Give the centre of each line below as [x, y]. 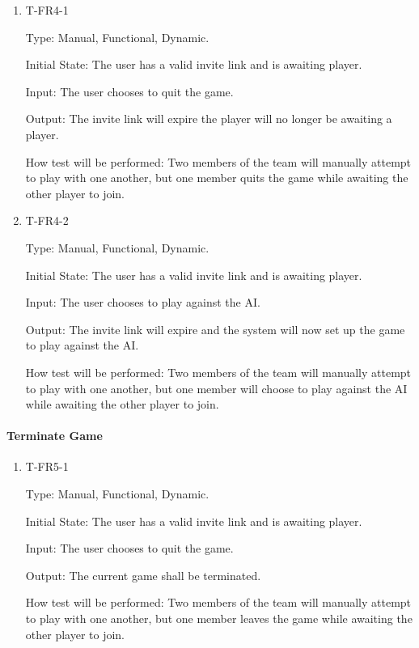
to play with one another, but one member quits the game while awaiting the [217, 178]
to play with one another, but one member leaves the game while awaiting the [219, 618]
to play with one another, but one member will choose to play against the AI [216, 388]
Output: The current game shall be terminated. [143, 575]
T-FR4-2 [47, 220]
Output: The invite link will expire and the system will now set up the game [215, 329]
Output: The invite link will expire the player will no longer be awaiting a [209, 119]
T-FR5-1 [47, 466]
